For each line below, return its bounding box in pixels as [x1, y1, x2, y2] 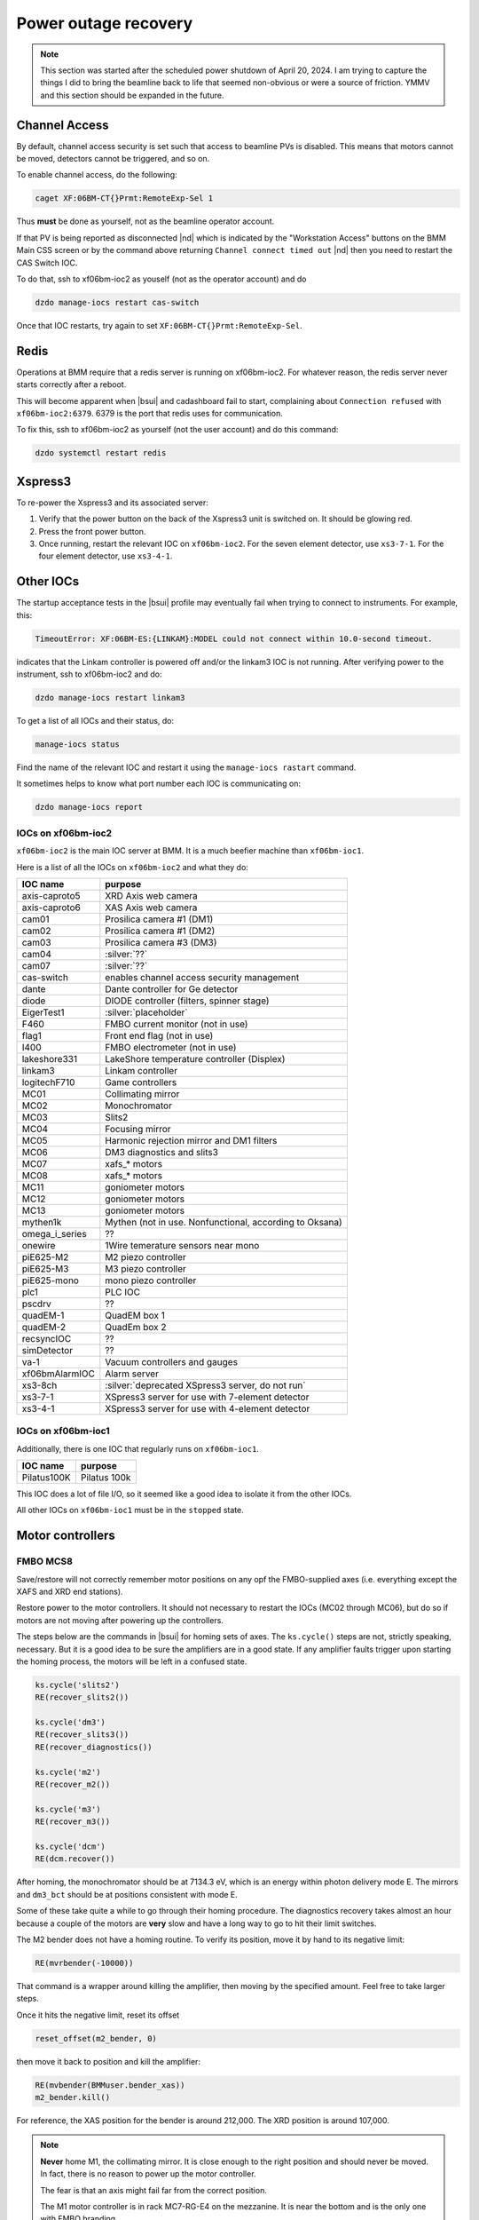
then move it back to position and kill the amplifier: [16, 2056, 201, 2066]
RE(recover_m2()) [35, 1780, 111, 1789]
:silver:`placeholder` [105, 1006, 188, 1019]
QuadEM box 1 [105, 1309, 166, 1321]
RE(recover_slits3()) [35, 1730, 130, 1740]
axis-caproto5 [21, 889, 81, 901]
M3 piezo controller [105, 1262, 186, 1274]
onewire [21, 1239, 56, 1251]
